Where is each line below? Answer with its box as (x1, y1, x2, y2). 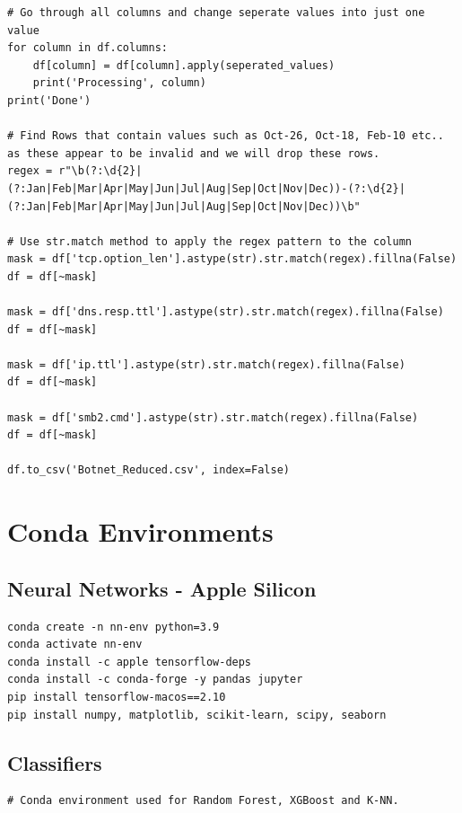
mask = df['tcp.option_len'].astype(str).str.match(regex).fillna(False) (7, 252, 458, 266)
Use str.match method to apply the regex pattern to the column (20, 234, 413, 248)
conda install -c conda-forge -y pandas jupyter (7, 673, 303, 686)
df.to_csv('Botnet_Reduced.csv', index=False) (7, 464, 290, 477)
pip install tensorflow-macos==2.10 (7, 690, 226, 703)
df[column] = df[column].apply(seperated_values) (32, 58, 336, 72)
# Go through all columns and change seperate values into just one (7, 6, 425, 19)
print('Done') (7, 93, 92, 107)
